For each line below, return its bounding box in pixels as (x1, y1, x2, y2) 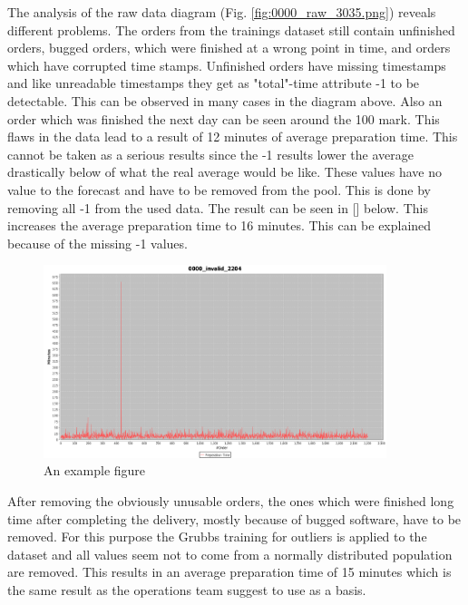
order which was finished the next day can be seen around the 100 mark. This (7, 109, 440, 128)
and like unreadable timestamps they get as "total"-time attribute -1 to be (7, 73, 420, 93)
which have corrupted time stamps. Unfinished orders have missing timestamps (7, 55, 446, 74)
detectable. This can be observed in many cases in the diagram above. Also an (7, 91, 443, 110)
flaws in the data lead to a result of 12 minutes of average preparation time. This (7, 127, 458, 146)
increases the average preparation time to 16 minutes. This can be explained (7, 216, 432, 235)
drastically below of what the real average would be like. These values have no (7, 162, 443, 181)
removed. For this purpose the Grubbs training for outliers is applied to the (7, 527, 427, 546)
